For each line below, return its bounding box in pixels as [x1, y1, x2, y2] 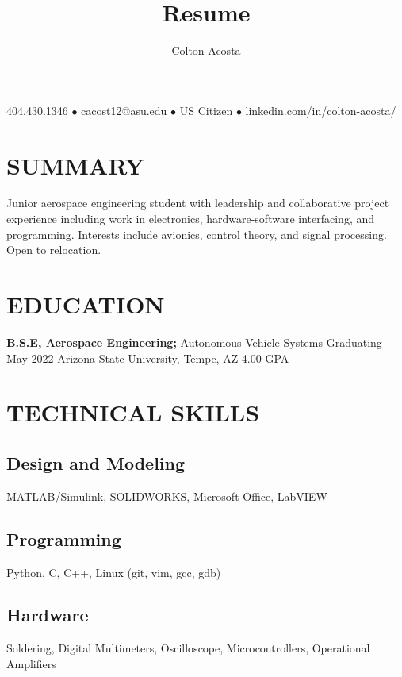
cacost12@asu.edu [81, 102, 167, 118]
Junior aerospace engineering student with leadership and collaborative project [6, 194, 389, 211]
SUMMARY [6, 148, 144, 181]
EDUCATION [6, 288, 165, 320]
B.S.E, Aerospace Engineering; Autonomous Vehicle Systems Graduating [6, 333, 382, 350]
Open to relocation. [6, 241, 101, 258]
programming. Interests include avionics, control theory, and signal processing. [6, 225, 387, 242]
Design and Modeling [6, 450, 186, 475]
